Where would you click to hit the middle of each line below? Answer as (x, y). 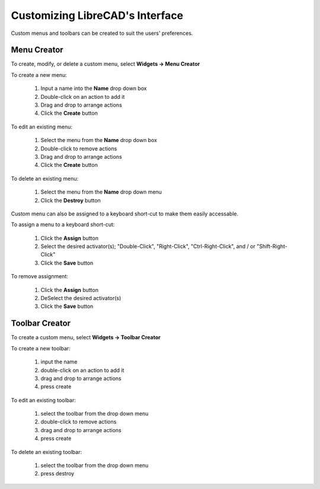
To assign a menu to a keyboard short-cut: (63, 224)
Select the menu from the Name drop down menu (101, 192)
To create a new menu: (39, 75)
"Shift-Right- (272, 246)
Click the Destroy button (71, 200)
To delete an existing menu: (45, 178)
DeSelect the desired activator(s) (81, 298)
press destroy (57, 474)
